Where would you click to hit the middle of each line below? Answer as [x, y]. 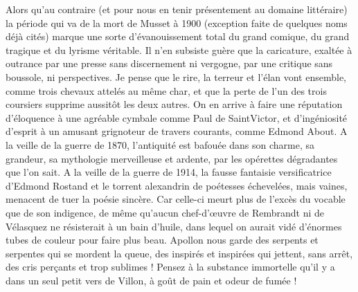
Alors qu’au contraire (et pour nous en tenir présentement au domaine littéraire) [177, 9]
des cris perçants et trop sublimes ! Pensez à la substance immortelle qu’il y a [170, 267]
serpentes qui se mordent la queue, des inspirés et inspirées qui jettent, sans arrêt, [179, 253]
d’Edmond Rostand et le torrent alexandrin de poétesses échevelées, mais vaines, [177, 185]
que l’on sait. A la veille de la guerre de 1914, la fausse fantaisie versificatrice [169, 172]
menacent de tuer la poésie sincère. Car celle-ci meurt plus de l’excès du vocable [176, 199]
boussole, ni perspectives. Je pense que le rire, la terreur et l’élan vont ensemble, [176, 76]
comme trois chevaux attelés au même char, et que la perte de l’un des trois [166, 90]
